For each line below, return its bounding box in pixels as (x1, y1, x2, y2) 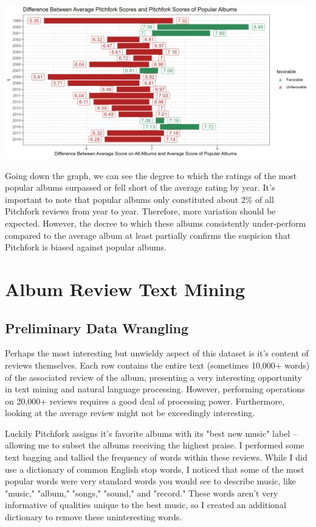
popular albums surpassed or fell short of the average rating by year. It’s (5, 181, 275, 194)
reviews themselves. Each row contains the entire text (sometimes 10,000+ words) (5, 358, 310, 371)
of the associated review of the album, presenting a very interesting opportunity (5, 370, 302, 383)
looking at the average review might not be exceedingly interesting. (5, 406, 255, 419)
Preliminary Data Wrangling (5, 318, 189, 337)
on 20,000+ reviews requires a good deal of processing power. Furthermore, (5, 394, 285, 407)
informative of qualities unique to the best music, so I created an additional (5, 498, 286, 511)
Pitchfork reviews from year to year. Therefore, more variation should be (5, 205, 276, 218)
